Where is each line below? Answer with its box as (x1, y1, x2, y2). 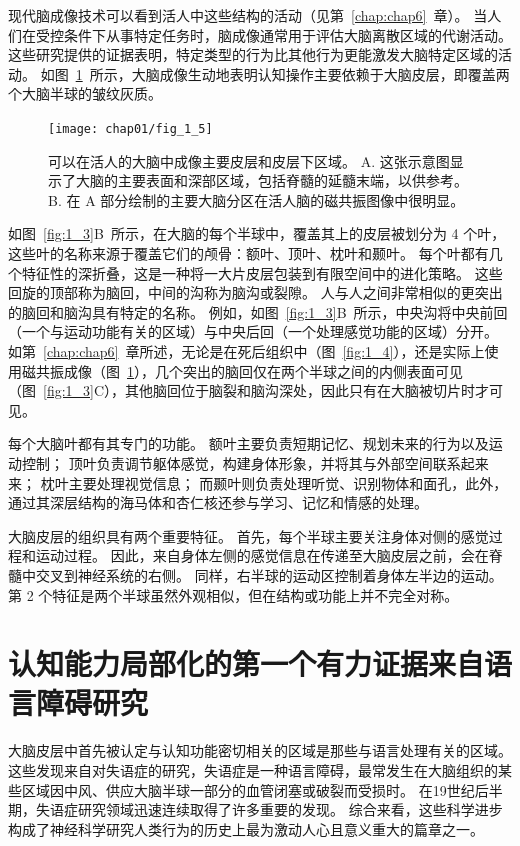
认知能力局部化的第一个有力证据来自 (8, 643, 485, 684)
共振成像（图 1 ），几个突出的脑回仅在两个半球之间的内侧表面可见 (35, 360, 463, 381)
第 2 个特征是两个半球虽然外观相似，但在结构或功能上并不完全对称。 (8, 584, 459, 605)
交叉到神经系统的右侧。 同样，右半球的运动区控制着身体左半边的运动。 (35, 564, 503, 585)
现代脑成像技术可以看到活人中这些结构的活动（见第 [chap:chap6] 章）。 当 (8, 5, 488, 25)
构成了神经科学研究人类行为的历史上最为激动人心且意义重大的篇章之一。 (8, 818, 484, 839)
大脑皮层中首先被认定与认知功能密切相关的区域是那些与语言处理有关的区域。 (8, 740, 512, 761)
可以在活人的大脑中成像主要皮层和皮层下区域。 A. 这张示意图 (48, 150, 450, 171)
